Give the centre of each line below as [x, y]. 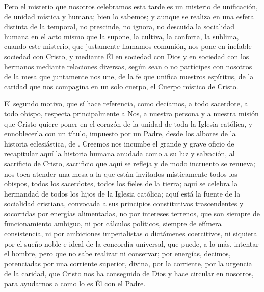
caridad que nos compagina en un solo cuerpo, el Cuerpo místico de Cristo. [121, 86]
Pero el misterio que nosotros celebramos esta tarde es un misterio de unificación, [131, 6]
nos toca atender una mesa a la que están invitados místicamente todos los [121, 173]
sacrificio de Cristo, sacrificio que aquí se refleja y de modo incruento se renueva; [130, 163]
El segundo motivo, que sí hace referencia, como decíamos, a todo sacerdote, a [126, 103]
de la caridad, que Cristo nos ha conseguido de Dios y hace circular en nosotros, [129, 273]
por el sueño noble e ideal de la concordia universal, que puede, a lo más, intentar [131, 243]
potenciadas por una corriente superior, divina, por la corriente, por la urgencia [128, 263]
